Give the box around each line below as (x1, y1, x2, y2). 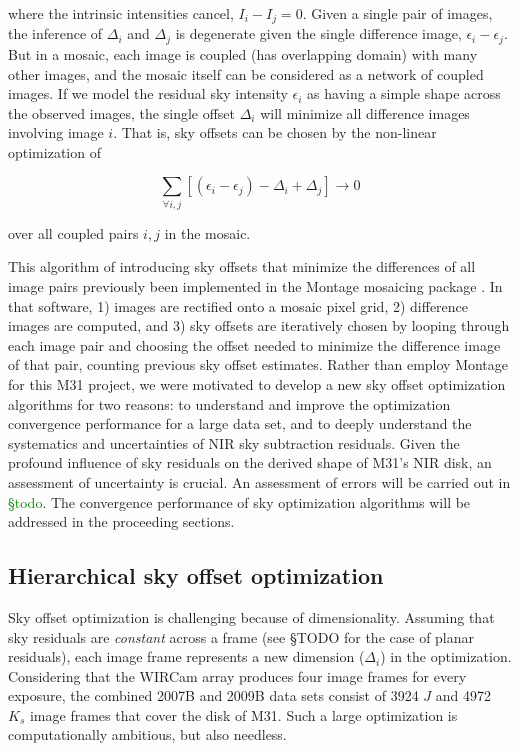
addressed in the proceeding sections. (8, 511, 235, 532)
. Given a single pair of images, (302, 3, 493, 23)
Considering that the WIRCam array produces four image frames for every (8, 665, 467, 686)
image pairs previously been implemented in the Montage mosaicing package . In (8, 275, 503, 296)
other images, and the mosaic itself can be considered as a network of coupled (8, 63, 484, 84)
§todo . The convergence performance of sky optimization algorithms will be (8, 491, 471, 512)
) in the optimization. (380, 646, 512, 667)
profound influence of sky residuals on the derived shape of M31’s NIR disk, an (8, 452, 492, 473)
